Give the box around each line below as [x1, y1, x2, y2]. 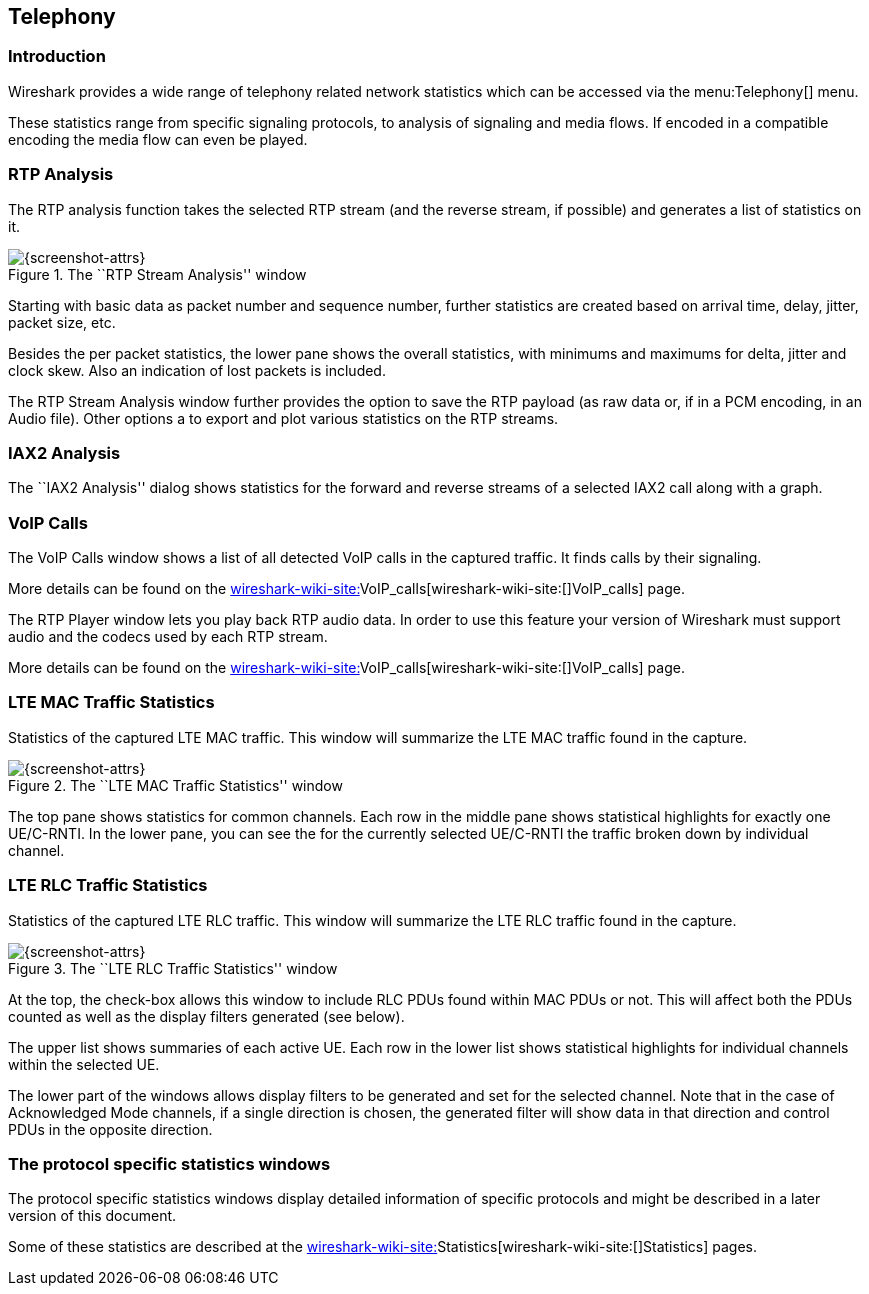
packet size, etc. [8, 313, 116, 331]
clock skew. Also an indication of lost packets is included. [8, 361, 386, 379]
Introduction [8, 46, 106, 67]
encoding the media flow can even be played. [8, 130, 308, 148]
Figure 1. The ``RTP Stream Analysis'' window [8, 265, 307, 283]
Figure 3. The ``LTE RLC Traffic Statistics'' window [8, 959, 338, 977]
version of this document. [8, 1207, 177, 1225]
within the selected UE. [8, 1055, 160, 1073]
